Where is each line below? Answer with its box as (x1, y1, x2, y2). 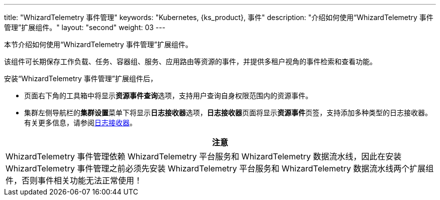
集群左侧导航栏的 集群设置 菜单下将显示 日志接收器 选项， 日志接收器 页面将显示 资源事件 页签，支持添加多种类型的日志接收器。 (24, 108, 432, 117)
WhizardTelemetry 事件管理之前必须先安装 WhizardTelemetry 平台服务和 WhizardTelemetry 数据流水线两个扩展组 (6, 163, 434, 173)
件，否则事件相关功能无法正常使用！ (6, 175, 143, 185)
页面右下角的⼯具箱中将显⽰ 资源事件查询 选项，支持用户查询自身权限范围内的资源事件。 (24, 91, 312, 100)
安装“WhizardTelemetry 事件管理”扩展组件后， (4, 74, 157, 83)
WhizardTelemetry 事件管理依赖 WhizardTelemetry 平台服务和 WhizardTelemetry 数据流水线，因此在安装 (6, 151, 402, 161)
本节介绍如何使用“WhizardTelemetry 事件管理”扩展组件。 (4, 40, 192, 49)
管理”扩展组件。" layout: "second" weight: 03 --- (4, 23, 166, 32)
